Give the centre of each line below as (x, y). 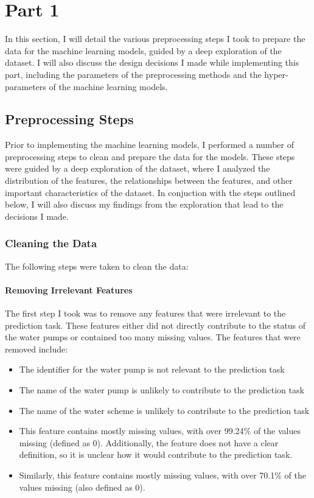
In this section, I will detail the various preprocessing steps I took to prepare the (155, 39)
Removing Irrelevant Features (69, 289)
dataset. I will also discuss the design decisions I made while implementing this (152, 62)
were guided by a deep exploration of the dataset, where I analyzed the (138, 168)
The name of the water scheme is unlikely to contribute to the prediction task (164, 410)
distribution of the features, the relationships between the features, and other (149, 181)
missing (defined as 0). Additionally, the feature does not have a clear (149, 442)
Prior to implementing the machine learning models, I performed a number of (149, 145)
